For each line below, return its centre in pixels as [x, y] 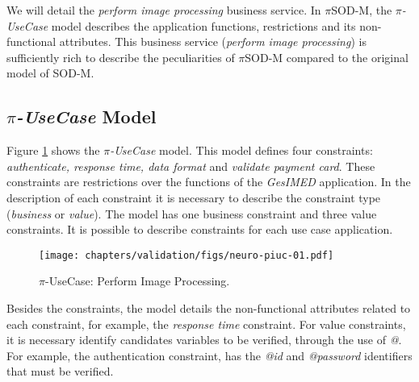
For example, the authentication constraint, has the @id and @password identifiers [209, 355]
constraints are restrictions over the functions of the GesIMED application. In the [209, 182]
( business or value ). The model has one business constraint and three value [192, 213]
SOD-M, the [362, 10]
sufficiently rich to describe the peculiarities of [121, 57]
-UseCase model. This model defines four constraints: [241, 150]
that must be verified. [60, 371]
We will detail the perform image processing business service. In [164, 10]
